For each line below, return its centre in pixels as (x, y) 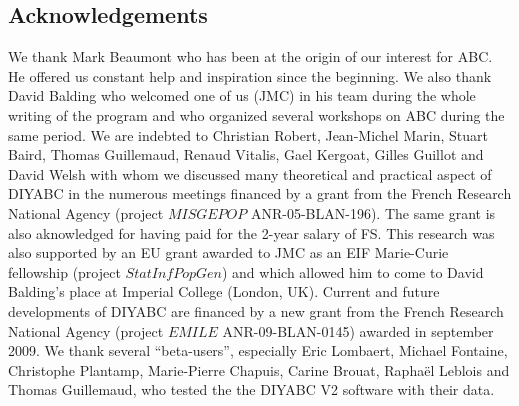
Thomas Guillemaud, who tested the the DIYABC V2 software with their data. (251, 389)
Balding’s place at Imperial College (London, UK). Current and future (224, 291)
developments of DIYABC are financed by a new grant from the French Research (256, 310)
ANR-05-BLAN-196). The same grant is (373, 212)
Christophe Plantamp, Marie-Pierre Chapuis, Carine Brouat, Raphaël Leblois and (259, 369)
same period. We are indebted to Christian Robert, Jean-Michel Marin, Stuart (248, 134)
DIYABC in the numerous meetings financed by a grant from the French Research (260, 193)
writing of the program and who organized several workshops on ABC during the (256, 114)
